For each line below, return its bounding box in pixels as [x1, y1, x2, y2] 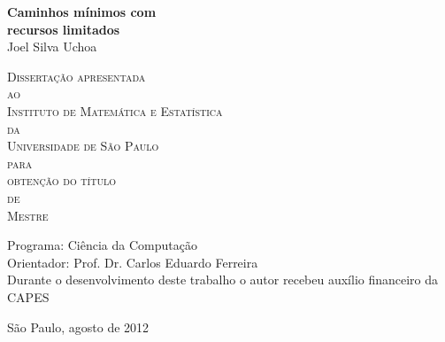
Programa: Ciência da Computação [7, 236, 197, 254]
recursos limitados [7, 19, 120, 38]
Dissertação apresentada [7, 66, 146, 85]
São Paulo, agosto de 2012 [7, 317, 150, 336]
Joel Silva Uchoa [7, 37, 97, 56]
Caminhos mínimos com [7, 3, 157, 20]
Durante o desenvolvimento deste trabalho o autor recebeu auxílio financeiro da [7, 270, 439, 289]
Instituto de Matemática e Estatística [7, 101, 223, 120]
